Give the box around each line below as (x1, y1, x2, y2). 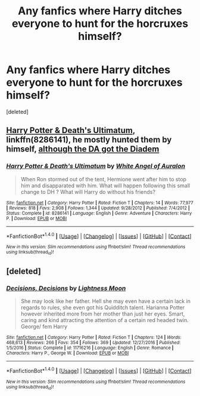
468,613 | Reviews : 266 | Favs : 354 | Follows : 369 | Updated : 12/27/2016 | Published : (6, 340, 181, 346)
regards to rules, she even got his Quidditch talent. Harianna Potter (20, 304, 185, 311)
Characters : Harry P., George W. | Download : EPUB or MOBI (6, 350, 129, 356)
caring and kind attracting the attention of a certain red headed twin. (20, 317, 189, 324)
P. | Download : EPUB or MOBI (6, 215, 67, 221)
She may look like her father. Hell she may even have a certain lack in (20, 298, 191, 305)
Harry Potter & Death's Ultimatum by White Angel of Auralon (6, 162, 186, 171)
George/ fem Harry (20, 323, 67, 330)
